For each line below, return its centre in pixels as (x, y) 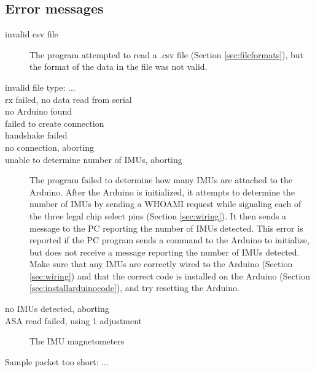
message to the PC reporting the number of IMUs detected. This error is (166, 228)
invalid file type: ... (40, 87)
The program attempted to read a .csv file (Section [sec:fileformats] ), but (167, 54)
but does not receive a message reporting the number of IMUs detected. (165, 252)
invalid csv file (32, 34)
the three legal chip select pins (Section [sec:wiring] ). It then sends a (158, 215)
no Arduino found (38, 111)
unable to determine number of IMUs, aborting (94, 159)
